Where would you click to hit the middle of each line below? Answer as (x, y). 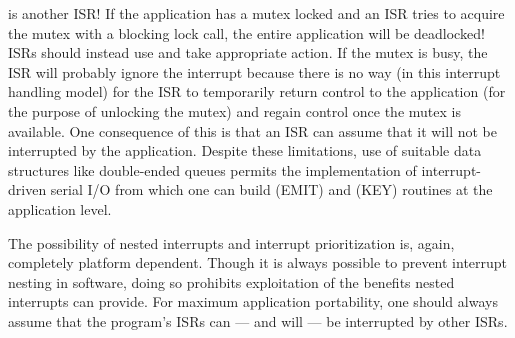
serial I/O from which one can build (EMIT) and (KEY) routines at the (271, 189)
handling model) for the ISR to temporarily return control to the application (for (257, 91)
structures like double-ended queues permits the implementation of (212, 169)
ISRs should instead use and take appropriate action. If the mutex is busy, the (248, 52)
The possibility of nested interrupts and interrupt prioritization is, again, (231, 242)
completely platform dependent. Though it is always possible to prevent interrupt (258, 262)
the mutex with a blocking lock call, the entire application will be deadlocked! (246, 32)
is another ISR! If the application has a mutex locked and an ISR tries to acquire (256, 13)
